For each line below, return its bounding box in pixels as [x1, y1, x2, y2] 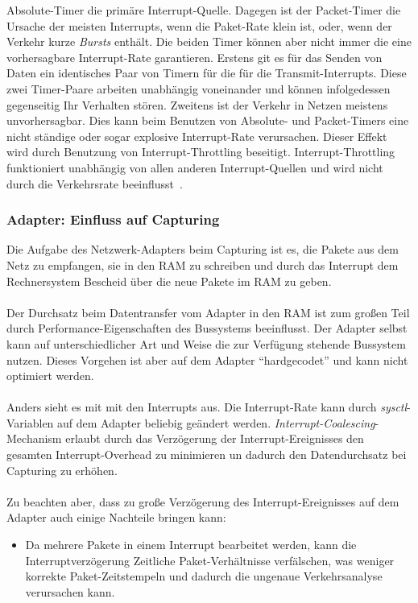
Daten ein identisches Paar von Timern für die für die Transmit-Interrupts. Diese [6, 64, 407, 81]
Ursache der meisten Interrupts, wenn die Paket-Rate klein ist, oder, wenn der [6, 17, 392, 34]
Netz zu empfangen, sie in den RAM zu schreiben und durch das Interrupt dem [6, 256, 399, 273]
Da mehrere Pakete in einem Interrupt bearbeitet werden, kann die [25, 536, 357, 553]
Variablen [6, 414, 54, 431]
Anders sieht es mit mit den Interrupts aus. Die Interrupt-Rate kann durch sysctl [6, 399, 408, 415]
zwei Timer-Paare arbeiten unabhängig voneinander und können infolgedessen [6, 80, 391, 97]
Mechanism [6, 430, 62, 447]
